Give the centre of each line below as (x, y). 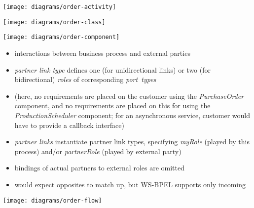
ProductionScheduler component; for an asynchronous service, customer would (132, 115)
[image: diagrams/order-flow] (53, 200)
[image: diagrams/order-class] (54, 22)
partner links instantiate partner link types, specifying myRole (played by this (132, 142)
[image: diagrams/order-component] (61, 37)
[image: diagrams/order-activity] (60, 7)
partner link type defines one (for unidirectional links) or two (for (112, 69)
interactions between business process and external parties (102, 53)
